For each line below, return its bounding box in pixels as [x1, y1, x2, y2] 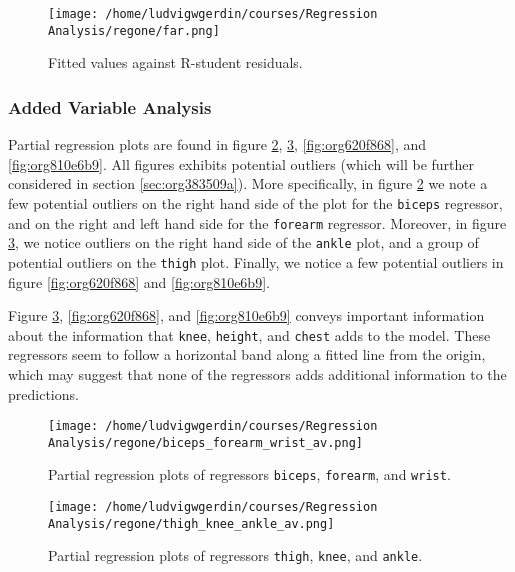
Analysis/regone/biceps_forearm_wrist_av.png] [48, 435, 363, 450]
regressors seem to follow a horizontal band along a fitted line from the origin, [8, 344, 486, 365]
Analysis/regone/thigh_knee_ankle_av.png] [48, 516, 335, 531]
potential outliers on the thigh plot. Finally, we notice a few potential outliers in [8, 251, 504, 272]
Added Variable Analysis [8, 94, 212, 119]
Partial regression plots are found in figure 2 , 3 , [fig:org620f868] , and [8, 134, 427, 155]
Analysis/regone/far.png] [48, 23, 220, 38]
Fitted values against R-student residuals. [48, 52, 303, 73]
